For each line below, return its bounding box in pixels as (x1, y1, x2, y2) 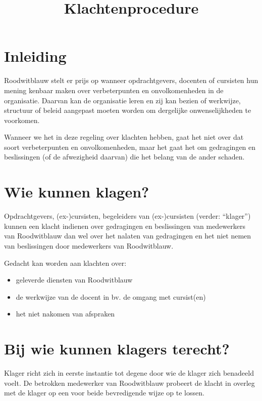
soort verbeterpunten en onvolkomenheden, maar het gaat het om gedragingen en (4, 141, 256, 152)
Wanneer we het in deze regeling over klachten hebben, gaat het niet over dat (4, 132, 244, 142)
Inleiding (4, 46, 67, 66)
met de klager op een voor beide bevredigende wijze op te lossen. (4, 387, 204, 398)
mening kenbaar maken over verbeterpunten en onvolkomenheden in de (4, 85, 224, 95)
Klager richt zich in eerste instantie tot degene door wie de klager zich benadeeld (4, 368, 254, 378)
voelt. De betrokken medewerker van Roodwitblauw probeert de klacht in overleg (4, 377, 255, 388)
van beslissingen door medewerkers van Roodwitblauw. (4, 240, 174, 251)
